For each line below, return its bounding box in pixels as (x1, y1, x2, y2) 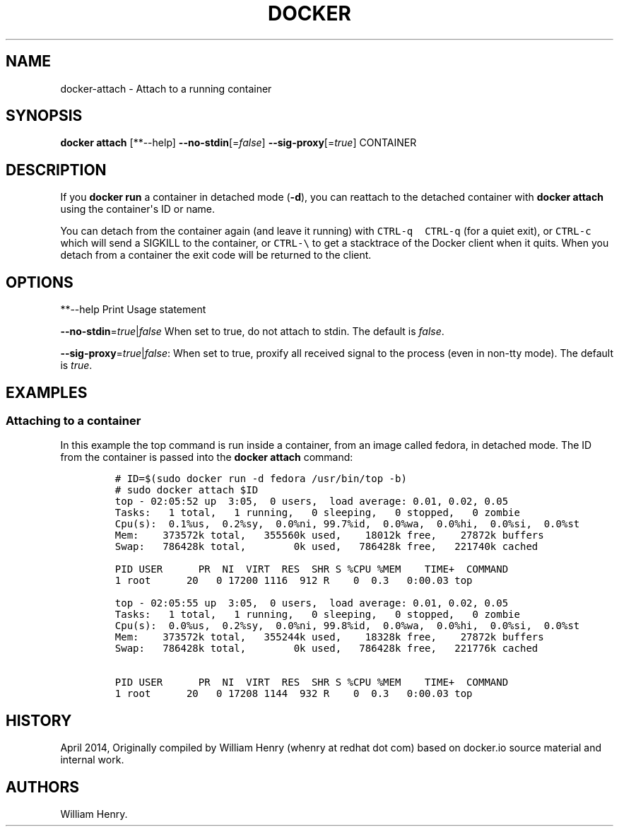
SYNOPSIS (6, 107, 83, 125)
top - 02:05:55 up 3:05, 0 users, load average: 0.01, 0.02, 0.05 (114, 597, 509, 609)
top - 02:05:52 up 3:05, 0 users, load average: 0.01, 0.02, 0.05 (114, 496, 509, 508)
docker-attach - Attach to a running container (60, 82, 272, 95)
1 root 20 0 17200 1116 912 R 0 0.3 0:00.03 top (114, 575, 473, 587)
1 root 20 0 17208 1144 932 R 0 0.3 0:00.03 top (114, 688, 473, 700)
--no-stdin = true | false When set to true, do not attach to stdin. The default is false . (60, 325, 444, 338)
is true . (60, 359, 93, 372)
